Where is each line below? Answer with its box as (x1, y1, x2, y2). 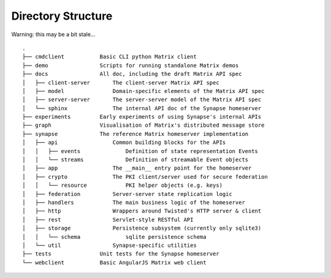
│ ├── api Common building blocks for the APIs (22, 139, 226, 146)
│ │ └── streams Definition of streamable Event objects (22, 156, 249, 163)
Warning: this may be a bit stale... (11, 31, 96, 38)
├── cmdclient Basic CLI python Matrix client (22, 53, 197, 61)
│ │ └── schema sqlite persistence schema (22, 233, 207, 240)
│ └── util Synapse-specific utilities (22, 242, 197, 249)
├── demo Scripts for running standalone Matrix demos (22, 62, 239, 69)
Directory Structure (11, 9, 113, 23)
